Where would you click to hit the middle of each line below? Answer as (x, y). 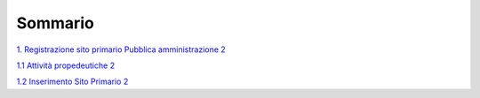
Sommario (56, 23)
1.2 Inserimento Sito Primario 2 (72, 82)
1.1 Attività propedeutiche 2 (66, 65)
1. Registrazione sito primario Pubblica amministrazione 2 (121, 49)
